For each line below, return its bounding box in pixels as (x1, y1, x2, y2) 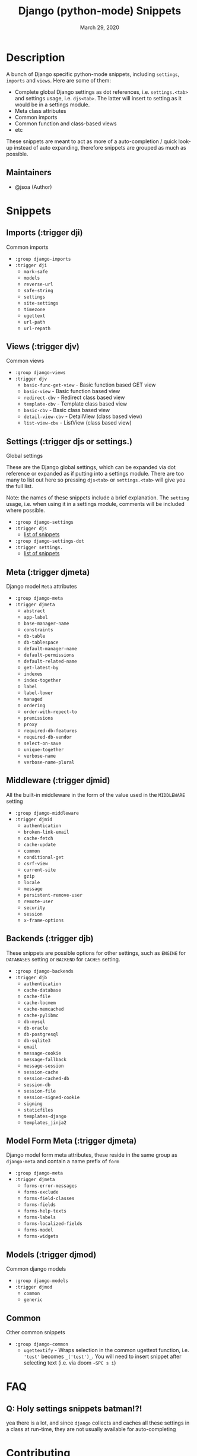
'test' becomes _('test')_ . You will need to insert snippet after (23, 1353, 182, 1360)
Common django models (6, 1265, 66, 1273)
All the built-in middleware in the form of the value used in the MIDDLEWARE (6, 791, 185, 798)
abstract (23, 607, 46, 614)
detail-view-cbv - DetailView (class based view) (23, 413, 142, 420)
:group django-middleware (14, 810, 79, 816)
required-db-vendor (23, 734, 72, 740)
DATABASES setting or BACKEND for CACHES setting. (6, 955, 120, 963)
